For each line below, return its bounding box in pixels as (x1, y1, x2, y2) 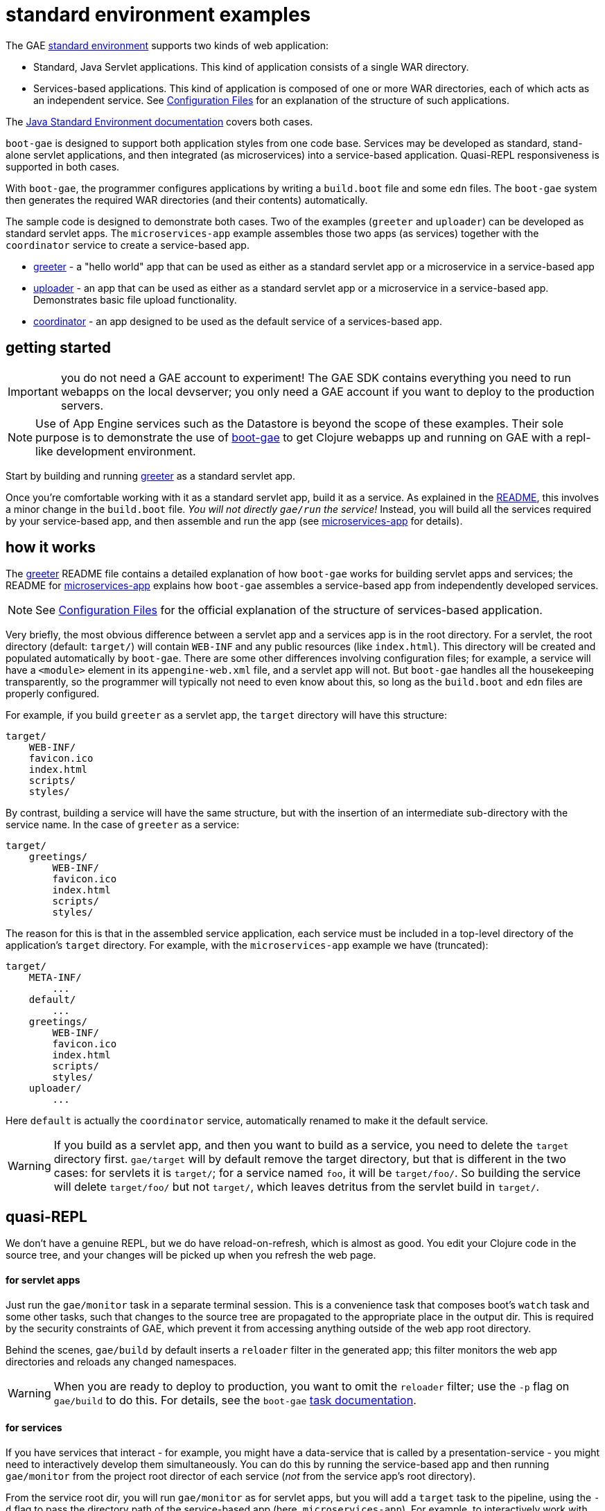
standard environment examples (6, 3, 311, 26)
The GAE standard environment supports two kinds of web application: (6, 39, 329, 51)
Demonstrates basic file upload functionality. (33, 293, 237, 306)
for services (6, 1422, 62, 1434)
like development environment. (35, 444, 196, 458)
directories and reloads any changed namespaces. (6, 1355, 237, 1368)
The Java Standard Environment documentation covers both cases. (6, 115, 313, 128)
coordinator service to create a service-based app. (6, 238, 249, 251)
